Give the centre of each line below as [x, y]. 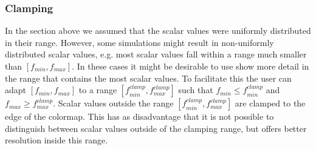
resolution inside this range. [57, 140]
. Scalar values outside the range [113, 103]
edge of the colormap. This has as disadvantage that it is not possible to [139, 116]
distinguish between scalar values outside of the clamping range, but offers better [156, 128]
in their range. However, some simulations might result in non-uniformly [139, 42]
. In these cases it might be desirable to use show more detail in [191, 66]
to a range [98, 90]
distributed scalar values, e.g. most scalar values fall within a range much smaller [156, 54]
